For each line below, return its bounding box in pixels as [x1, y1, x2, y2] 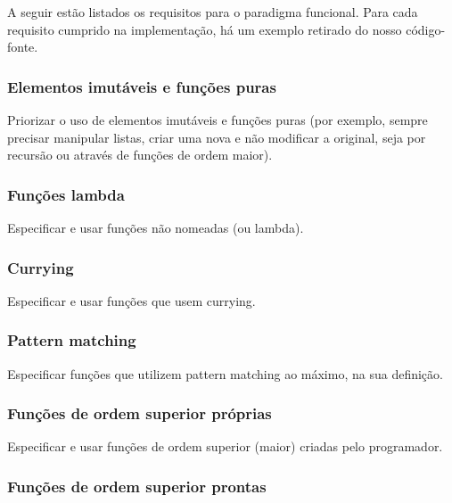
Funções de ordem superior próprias [7, 402, 272, 425]
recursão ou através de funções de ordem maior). [7, 145, 273, 164]
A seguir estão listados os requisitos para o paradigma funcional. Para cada [7, 3, 418, 21]
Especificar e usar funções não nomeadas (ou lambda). [7, 219, 304, 236]
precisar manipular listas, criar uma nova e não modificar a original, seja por [7, 128, 426, 146]
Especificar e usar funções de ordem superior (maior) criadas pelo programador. [7, 437, 443, 456]
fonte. [7, 37, 38, 56]
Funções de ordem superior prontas [7, 474, 267, 497]
